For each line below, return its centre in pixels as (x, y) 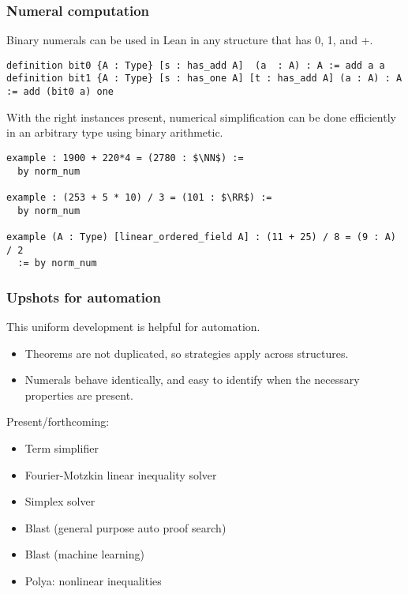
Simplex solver (60, 501)
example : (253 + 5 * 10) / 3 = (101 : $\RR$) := (139, 197)
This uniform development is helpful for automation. (133, 327)
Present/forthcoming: (58, 421)
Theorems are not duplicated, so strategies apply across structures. (187, 353)
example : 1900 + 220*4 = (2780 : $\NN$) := (125, 158)
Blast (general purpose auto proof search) (125, 527)
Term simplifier (62, 448)
